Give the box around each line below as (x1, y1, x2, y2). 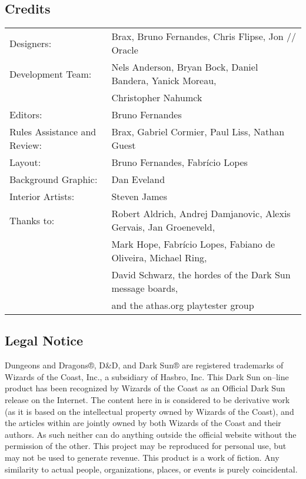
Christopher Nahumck (111, 91, 202, 104)
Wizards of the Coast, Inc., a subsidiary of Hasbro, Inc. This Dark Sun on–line (5, 370, 289, 382)
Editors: (9, 108, 42, 121)
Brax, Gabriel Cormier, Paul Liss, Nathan (111, 125, 285, 138)
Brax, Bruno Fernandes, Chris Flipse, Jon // (111, 29, 297, 43)
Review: (9, 138, 42, 152)
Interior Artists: (9, 189, 75, 203)
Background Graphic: (9, 172, 98, 186)
